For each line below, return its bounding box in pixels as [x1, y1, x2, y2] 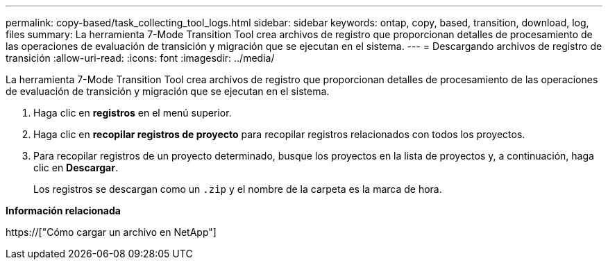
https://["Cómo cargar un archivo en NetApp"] [6, 226, 217, 238]
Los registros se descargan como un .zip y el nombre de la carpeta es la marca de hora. [33, 183, 442, 195]
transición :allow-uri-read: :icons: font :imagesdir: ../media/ [6, 52, 275, 64]
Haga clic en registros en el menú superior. [33, 107, 232, 119]
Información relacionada [6, 205, 121, 216]
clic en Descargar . [33, 162, 118, 173]
